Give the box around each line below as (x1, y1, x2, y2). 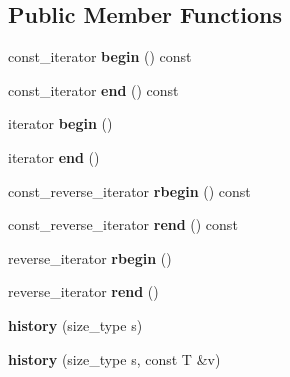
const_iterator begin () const (8, 46, 192, 67)
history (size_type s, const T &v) (8, 348, 221, 369)
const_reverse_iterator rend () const (8, 214, 238, 235)
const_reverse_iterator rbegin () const (8, 180, 251, 201)
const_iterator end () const (8, 79, 179, 100)
